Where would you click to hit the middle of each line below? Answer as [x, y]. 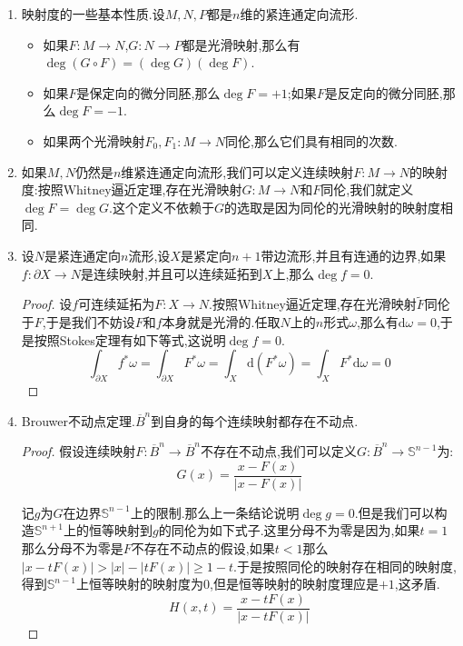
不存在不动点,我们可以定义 [278, 451]
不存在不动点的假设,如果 [203, 547]
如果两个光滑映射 [94, 140]
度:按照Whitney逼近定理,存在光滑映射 [132, 189]
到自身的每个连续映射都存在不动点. [255, 420]
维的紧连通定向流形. [299, 14]
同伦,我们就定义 [367, 189]
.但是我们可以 [394, 512]
